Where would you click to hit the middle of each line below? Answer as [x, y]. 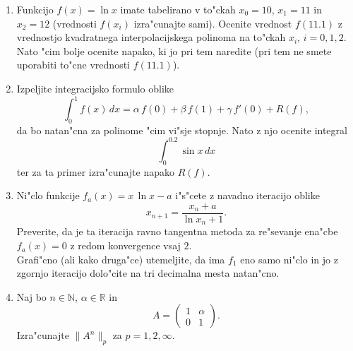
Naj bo [31, 296]
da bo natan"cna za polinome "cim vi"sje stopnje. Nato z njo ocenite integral [182, 130]
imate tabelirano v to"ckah [178, 9]
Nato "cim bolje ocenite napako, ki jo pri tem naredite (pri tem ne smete [174, 50]
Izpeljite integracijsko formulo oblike [95, 88]
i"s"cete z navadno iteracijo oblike [247, 195]
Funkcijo [35, 9]
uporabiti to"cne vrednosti [73, 65]
